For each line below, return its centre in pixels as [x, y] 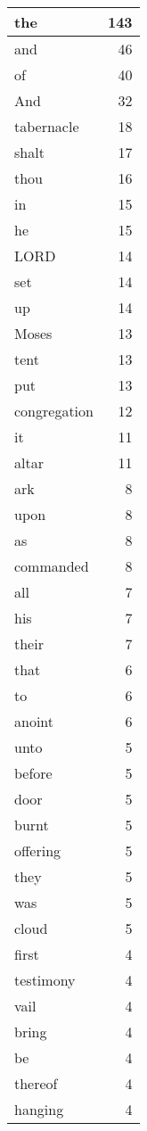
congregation [54, 411]
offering [38, 850]
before [33, 773]
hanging [39, 1109]
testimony [45, 980]
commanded [52, 566]
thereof [36, 1083]
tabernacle [47, 126]
